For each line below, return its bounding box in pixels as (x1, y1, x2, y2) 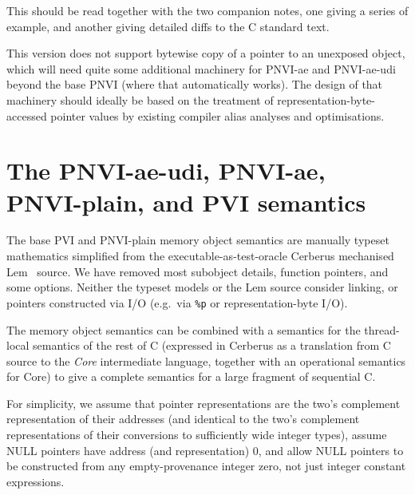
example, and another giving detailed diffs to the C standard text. (6, 18, 330, 34)
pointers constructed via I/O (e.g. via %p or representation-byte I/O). (6, 294, 348, 311)
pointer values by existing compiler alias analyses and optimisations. (50, 107, 385, 124)
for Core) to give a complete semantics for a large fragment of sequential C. (6, 368, 376, 385)
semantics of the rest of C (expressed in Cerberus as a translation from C (33, 337, 391, 354)
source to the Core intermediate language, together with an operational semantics (6, 352, 406, 369)
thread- (364, 321, 400, 338)
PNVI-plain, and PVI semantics (6, 185, 366, 218)
